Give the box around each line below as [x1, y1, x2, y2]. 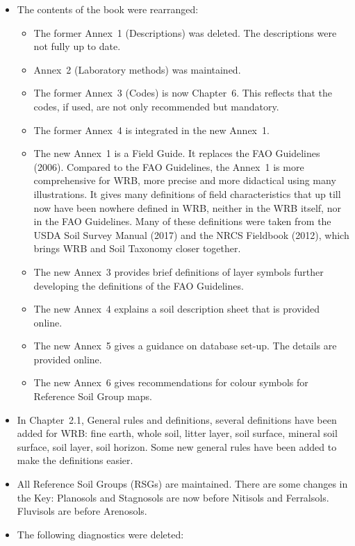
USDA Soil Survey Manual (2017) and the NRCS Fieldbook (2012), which [33, 227, 349, 242]
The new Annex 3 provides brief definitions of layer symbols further [33, 264, 324, 279]
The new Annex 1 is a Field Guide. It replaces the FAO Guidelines [33, 146, 320, 160]
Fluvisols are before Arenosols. [17, 504, 147, 518]
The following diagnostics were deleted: [17, 527, 184, 541]
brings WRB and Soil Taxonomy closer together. [33, 241, 241, 256]
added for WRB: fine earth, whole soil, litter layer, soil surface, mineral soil [17, 426, 338, 440]
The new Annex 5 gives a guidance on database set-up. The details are [33, 338, 337, 353]
